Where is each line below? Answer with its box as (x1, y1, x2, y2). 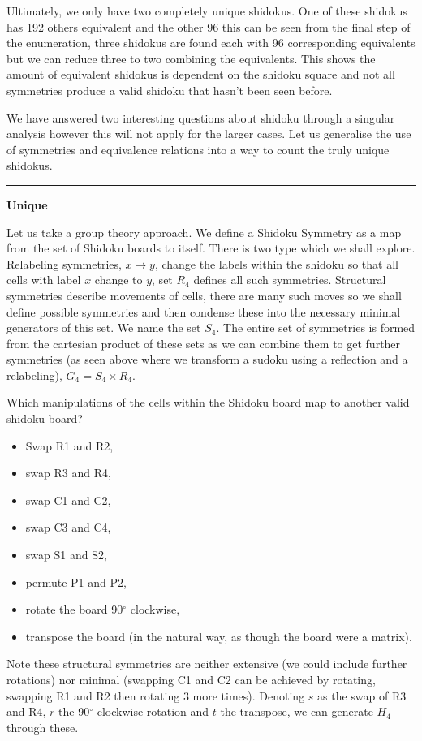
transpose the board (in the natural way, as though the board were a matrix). (25, 627, 412, 644)
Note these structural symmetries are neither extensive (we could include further (6, 655, 407, 672)
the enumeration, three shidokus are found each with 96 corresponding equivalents (6, 34, 416, 51)
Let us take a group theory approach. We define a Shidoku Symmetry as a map (6, 223, 402, 240)
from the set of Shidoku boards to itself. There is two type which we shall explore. (6, 239, 416, 256)
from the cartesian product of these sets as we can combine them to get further (6, 334, 401, 351)
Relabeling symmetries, (6, 255, 122, 272)
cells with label (6, 271, 81, 288)
